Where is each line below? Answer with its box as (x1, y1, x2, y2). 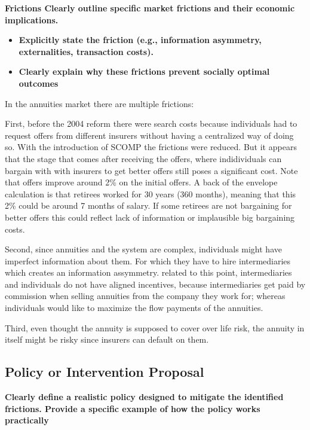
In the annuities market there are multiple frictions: (5, 97, 194, 109)
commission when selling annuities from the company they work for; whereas (5, 289, 286, 302)
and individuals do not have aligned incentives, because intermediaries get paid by (5, 277, 306, 290)
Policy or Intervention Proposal (5, 362, 204, 381)
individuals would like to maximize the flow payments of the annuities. (5, 301, 263, 314)
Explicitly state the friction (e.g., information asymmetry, (19, 33, 262, 46)
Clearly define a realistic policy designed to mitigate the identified (5, 391, 284, 403)
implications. (5, 13, 59, 26)
